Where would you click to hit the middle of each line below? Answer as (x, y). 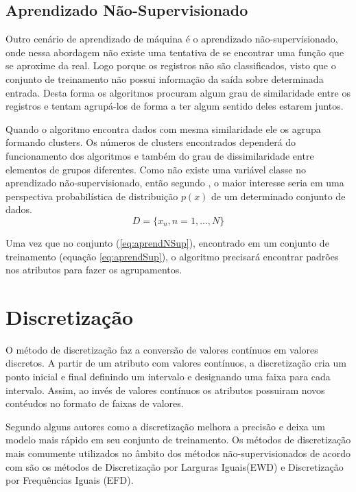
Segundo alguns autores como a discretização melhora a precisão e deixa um (165, 426)
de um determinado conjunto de (278, 196)
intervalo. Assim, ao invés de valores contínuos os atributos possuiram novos (165, 390)
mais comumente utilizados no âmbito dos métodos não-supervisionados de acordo (178, 453)
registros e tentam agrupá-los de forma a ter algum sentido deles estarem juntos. (175, 106)
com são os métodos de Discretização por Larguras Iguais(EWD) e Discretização (175, 466)
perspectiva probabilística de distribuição (92, 196)
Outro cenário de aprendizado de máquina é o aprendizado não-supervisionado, (172, 39)
